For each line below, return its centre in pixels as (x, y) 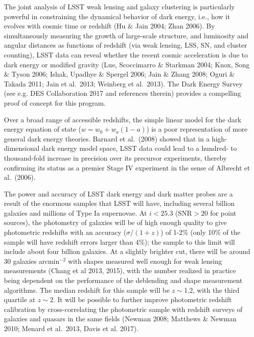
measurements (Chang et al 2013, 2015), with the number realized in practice (120, 270)
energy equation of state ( (43, 129)
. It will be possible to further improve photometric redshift (142, 299)
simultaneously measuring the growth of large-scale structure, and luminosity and (126, 35)
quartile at (20, 299)
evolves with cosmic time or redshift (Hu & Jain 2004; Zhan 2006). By (109, 26)
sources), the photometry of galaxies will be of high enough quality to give (115, 222)
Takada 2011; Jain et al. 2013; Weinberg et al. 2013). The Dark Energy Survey (123, 83)
